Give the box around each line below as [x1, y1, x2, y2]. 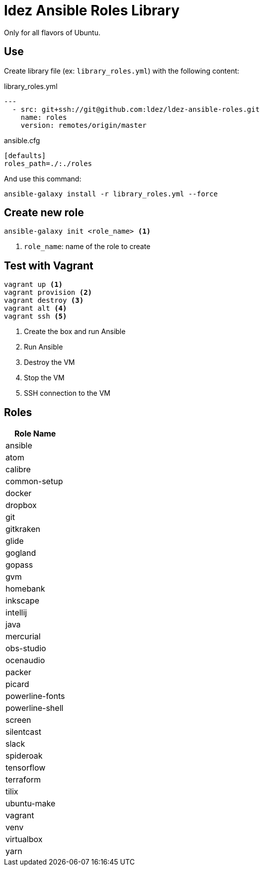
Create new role [4, 206, 84, 219]
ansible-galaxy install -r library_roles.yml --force [4, 189, 218, 198]
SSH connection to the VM [24, 389, 111, 398]
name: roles [20, 113, 67, 121]
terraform [5, 775, 41, 785]
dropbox [5, 500, 37, 511]
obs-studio [5, 643, 46, 654]
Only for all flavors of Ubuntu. [4, 28, 100, 37]
